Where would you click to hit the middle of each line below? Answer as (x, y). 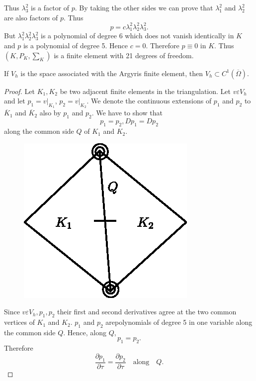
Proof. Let (19, 91)
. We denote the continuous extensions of (149, 101)
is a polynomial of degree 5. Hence (76, 46)
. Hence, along (85, 332)
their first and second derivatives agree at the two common (147, 312)
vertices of (19, 322)
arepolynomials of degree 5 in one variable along (179, 322)
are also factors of (31, 17)
